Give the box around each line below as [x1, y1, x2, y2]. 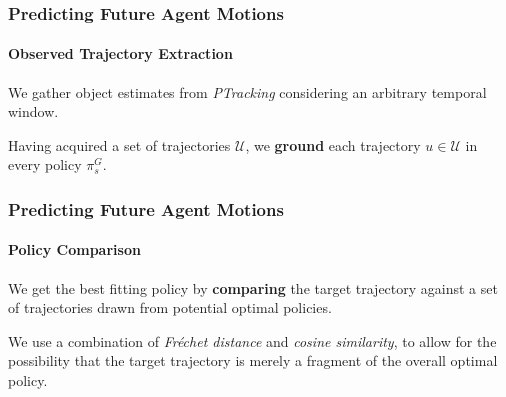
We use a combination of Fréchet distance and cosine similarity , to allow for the [8, 330, 497, 351]
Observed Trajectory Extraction [8, 43, 233, 64]
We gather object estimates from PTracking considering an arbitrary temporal [8, 81, 487, 102]
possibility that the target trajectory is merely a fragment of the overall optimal [8, 350, 498, 371]
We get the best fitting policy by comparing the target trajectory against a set [8, 277, 498, 298]
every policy [8, 154, 82, 175]
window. [8, 101, 59, 122]
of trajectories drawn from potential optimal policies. [8, 297, 332, 318]
